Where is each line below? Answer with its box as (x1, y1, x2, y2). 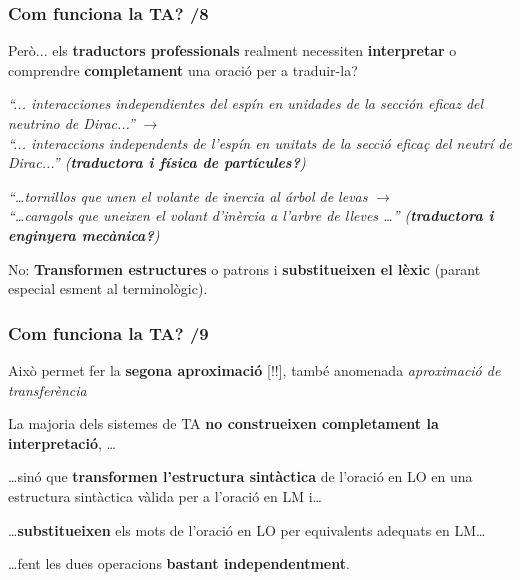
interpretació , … (8, 432, 116, 453)
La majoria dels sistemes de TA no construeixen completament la (8, 413, 439, 434)
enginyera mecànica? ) (8, 224, 160, 245)
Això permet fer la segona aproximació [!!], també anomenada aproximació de (8, 359, 501, 380)
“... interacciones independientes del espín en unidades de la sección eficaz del (8, 93, 484, 114)
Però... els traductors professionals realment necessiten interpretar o (8, 40, 457, 61)
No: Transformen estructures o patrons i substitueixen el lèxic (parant (8, 258, 481, 279)
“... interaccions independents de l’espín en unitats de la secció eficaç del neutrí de (8, 132, 512, 153)
